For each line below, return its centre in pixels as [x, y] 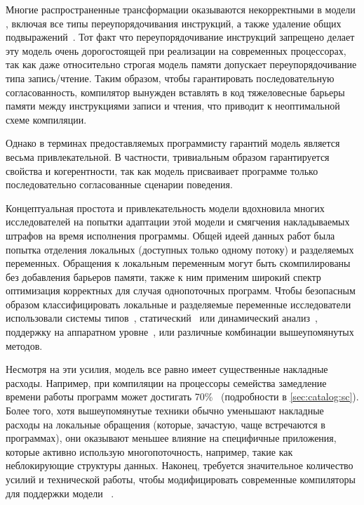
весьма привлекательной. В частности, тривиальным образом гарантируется [168, 156]
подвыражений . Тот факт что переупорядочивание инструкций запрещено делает [180, 37]
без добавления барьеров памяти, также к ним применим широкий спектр [163, 276]
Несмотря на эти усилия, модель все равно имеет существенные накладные [167, 369]
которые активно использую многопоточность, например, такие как [149, 451]
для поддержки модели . [60, 493]
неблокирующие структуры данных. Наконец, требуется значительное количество [180, 465]
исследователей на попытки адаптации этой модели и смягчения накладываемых [178, 222]
